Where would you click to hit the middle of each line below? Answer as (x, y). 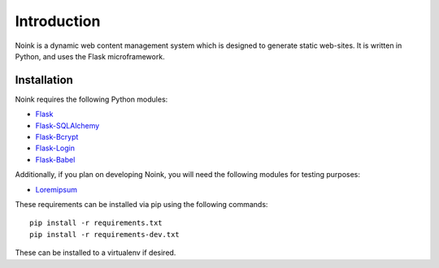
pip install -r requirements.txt (96, 223)
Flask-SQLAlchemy (67, 125)
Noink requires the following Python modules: (91, 99)
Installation (44, 80)
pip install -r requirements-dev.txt (105, 234)
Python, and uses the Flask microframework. (90, 56)
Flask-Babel (55, 159)
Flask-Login (55, 148)
